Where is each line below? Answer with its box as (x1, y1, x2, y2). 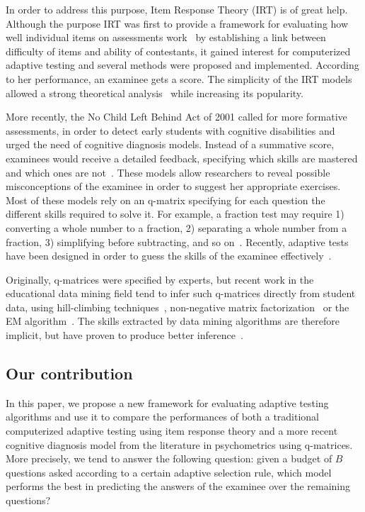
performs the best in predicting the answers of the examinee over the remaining (6, 479, 351, 494)
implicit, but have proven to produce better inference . (6, 328, 243, 343)
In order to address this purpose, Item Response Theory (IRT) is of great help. (6, 2, 348, 16)
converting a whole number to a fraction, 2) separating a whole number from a (6, 220, 347, 235)
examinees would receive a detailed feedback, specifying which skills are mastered (6, 150, 358, 165)
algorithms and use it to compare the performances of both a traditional (6, 409, 320, 424)
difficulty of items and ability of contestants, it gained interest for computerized (6, 43, 351, 58)
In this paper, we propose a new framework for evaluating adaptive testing (6, 395, 329, 410)
